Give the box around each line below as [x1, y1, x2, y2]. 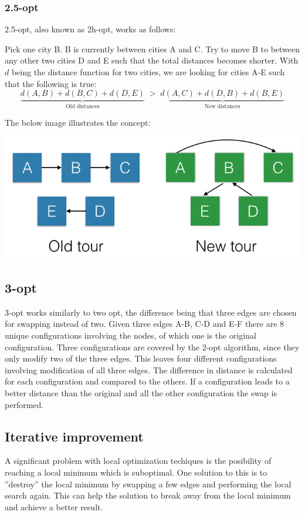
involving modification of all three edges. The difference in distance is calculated [5, 363, 293, 376]
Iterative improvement [5, 427, 144, 445]
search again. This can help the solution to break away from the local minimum [5, 489, 291, 501]
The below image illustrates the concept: [5, 116, 151, 128]
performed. [5, 398, 44, 410]
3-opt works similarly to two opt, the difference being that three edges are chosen [5, 306, 297, 318]
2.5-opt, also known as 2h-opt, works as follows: [5, 23, 176, 35]
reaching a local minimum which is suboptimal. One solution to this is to [5, 466, 267, 478]
